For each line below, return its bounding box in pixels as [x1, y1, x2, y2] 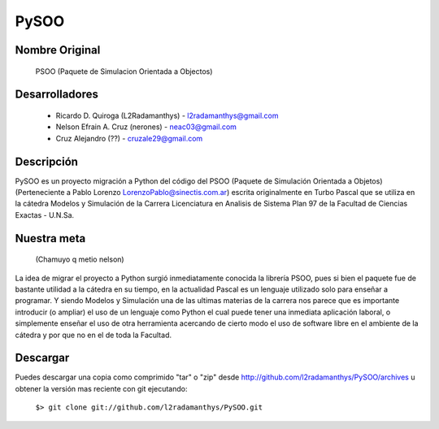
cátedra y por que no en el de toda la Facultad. [15, 330, 172, 340]
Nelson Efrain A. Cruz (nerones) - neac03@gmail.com [55, 122, 237, 132]
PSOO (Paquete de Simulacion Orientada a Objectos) [35, 66, 213, 76]
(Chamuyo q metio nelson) [35, 254, 125, 264]
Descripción [15, 154, 79, 168]
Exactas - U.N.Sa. [15, 210, 75, 219]
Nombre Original [15, 43, 101, 57]
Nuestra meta [15, 232, 86, 245]
